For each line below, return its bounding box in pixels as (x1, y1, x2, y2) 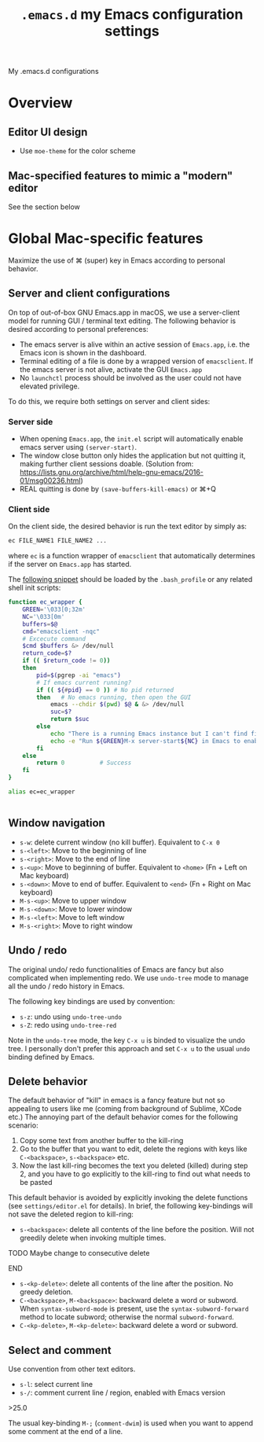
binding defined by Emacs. (8, 1052, 95, 1061)
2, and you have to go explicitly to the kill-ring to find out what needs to (19, 1169, 251, 1179)
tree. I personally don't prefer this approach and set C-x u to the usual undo (8, 1043, 251, 1053)
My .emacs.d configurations (8, 67, 100, 76)
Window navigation (8, 816, 106, 830)
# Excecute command (22, 635, 86, 642)
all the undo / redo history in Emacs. (8, 981, 125, 991)
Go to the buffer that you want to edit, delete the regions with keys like (19, 1144, 247, 1153)
